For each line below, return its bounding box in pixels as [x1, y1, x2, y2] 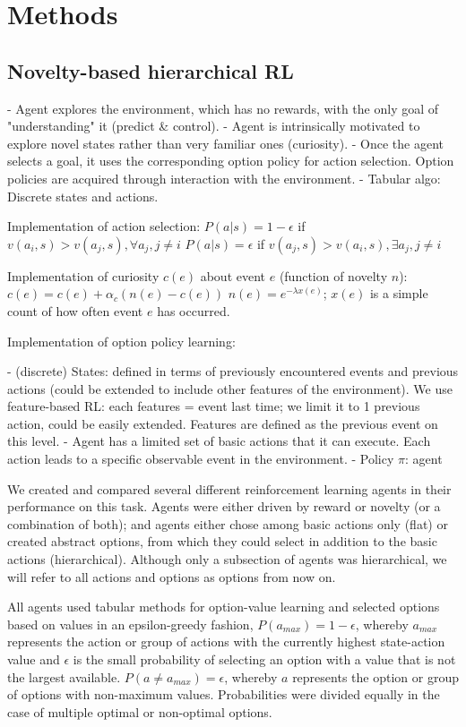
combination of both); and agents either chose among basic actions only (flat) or [7, 514, 448, 533]
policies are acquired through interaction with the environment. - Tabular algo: [7, 168, 441, 187]
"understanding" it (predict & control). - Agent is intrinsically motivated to [7, 116, 420, 135]
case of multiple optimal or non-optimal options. [7, 702, 272, 721]
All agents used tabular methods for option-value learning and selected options [7, 597, 440, 616]
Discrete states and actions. [7, 186, 159, 205]
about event [200, 266, 266, 285]
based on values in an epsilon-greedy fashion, [7, 614, 254, 633]
